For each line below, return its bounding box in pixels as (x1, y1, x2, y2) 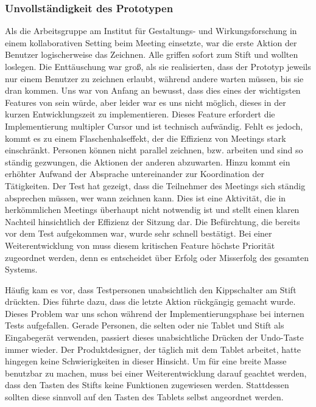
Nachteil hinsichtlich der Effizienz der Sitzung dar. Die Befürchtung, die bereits (5, 215, 300, 228)
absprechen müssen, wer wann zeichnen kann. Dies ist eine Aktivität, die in (5, 191, 286, 204)
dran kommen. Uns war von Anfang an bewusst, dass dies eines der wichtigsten (5, 84, 301, 97)
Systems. (5, 263, 38, 276)
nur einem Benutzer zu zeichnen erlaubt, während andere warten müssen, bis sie (5, 72, 304, 85)
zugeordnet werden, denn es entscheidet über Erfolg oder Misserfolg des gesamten (5, 251, 309, 263)
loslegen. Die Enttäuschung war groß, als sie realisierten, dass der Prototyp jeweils (5, 60, 311, 72)
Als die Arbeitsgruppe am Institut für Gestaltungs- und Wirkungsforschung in (5, 24, 297, 37)
